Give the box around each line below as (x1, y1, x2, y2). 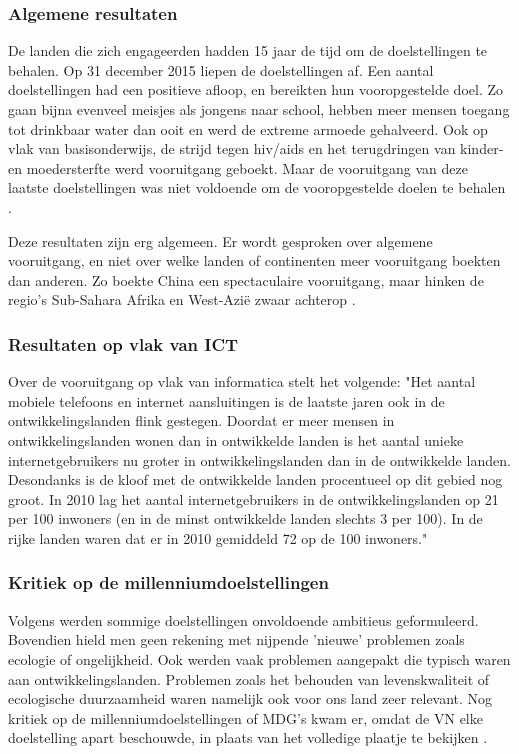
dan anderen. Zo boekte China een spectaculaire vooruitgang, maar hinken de (8, 269, 484, 290)
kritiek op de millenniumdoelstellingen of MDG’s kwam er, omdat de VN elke (8, 707, 483, 728)
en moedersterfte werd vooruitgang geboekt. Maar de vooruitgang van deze (8, 157, 468, 178)
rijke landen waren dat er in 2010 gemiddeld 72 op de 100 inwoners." (8, 527, 428, 548)
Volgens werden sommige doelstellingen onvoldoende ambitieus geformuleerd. (8, 609, 479, 630)
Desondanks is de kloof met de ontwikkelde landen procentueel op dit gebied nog (8, 469, 503, 490)
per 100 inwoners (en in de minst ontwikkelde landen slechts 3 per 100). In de (8, 508, 483, 529)
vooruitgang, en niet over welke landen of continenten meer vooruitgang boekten (8, 250, 501, 271)
